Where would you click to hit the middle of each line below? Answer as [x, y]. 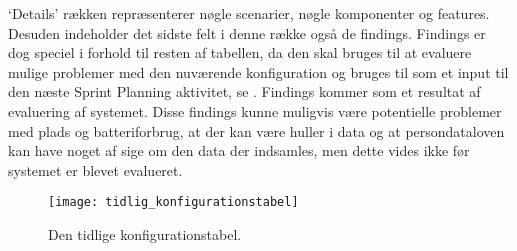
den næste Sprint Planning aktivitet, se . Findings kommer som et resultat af [244, 91]
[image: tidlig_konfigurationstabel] [173, 202]
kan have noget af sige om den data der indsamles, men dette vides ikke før [239, 150]
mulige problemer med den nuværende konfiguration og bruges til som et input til [258, 71]
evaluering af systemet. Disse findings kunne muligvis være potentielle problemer [255, 110]
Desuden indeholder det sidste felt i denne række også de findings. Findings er [247, 32]
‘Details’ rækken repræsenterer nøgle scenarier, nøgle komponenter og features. [249, 13]
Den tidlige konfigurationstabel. [145, 234]
